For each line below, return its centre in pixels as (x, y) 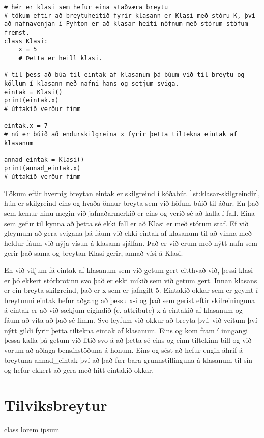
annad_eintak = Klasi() (44, 160)
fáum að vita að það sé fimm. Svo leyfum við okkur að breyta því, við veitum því (131, 320)
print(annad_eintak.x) (42, 168)
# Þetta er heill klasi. (61, 58)
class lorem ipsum (32, 429)
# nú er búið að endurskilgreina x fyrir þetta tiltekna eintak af (121, 134)
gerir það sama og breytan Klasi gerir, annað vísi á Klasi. (94, 253)
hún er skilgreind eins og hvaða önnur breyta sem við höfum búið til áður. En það (131, 203)
